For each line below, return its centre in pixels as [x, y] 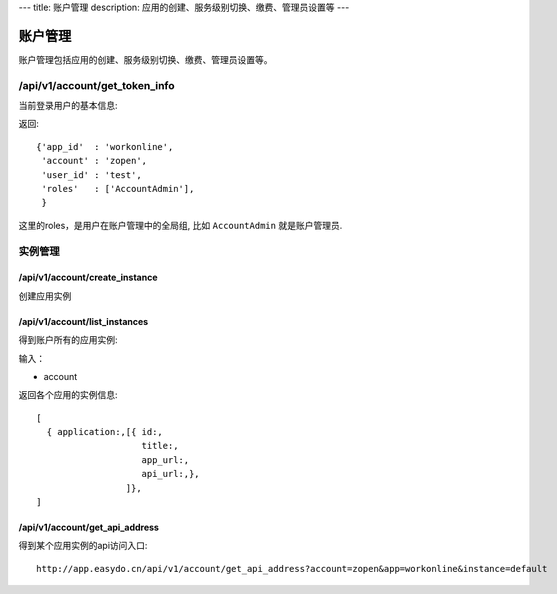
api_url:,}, [170, 474]
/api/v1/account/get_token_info [96, 85]
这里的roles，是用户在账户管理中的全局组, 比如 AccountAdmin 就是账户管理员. [180, 225]
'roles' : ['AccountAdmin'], [118, 188]
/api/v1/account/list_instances [83, 321]
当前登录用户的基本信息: [68, 106]
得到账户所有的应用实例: [68, 340]
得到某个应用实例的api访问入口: [83, 546]
